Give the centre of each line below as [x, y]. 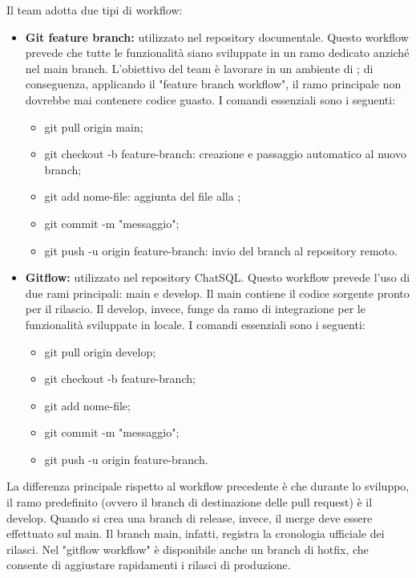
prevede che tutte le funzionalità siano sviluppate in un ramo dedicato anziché [217, 53]
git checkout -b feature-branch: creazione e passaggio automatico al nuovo [225, 154]
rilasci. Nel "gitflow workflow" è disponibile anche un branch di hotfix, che [188, 549]
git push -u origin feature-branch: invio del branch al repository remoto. [221, 250]
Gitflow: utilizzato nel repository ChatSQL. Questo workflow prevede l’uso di [218, 277]
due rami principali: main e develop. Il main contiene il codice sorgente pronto [217, 293]
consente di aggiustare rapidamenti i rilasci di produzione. [149, 565]
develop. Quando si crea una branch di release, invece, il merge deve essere [190, 517]
